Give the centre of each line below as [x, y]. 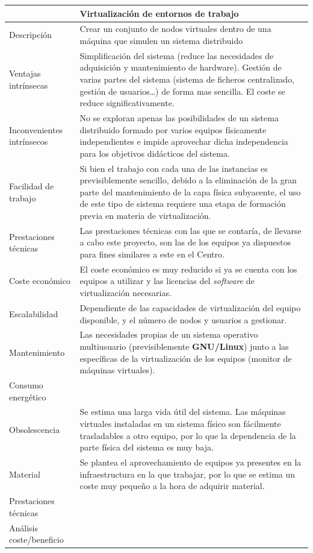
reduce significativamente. [127, 103]
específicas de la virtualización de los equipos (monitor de [186, 358]
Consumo [26, 384]
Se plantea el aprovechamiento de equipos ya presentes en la [191, 462]
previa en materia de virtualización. [145, 215]
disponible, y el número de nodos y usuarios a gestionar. [183, 319]
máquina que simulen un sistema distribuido [161, 40]
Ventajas [25, 73]
